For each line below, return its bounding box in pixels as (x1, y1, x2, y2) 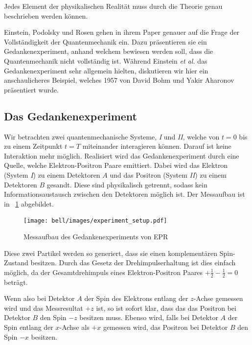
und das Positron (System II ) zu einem (110, 169, 227, 180)
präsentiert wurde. (4, 84, 59, 94)
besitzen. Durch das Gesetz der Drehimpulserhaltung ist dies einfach (30, 257, 236, 268)
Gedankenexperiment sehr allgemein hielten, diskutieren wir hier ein (4, 65, 208, 75)
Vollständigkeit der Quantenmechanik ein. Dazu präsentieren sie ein (4, 36, 207, 46)
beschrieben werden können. (4, 10, 88, 21)
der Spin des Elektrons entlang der (84, 293, 188, 303)
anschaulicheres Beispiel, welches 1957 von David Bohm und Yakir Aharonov (4, 75, 234, 85)
